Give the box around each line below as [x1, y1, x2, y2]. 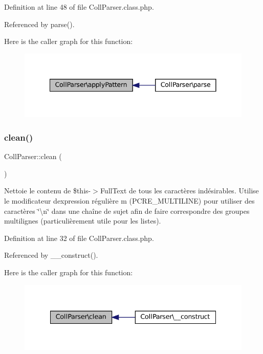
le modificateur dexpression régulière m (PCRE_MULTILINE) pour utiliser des [4, 195, 255, 206]
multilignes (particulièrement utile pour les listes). [4, 215, 161, 226]
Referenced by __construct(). [4, 250, 98, 260]
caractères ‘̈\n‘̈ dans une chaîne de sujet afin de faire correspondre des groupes [4, 205, 250, 216]
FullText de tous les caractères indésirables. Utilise [100, 185, 259, 196]
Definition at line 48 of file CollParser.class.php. [4, 2, 154, 12]
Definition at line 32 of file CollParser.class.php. [4, 232, 154, 243]
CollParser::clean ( [4, 151, 62, 162]
